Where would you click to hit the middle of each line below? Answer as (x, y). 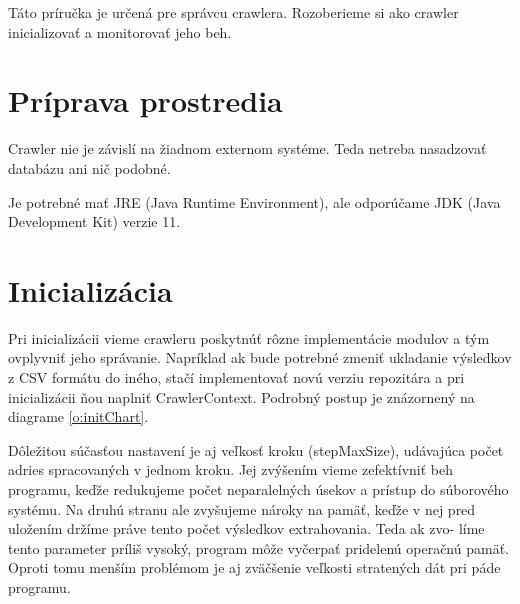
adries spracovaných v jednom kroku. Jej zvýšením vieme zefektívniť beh (231, 469)
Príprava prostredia (145, 100)
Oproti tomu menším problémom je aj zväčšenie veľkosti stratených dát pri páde (254, 567)
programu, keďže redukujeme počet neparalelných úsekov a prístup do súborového (258, 488)
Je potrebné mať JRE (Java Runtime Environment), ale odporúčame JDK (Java (254, 201)
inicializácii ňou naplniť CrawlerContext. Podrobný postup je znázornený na (241, 396)
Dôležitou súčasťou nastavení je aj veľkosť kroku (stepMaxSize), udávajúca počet (256, 449)
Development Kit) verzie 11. (94, 221)
